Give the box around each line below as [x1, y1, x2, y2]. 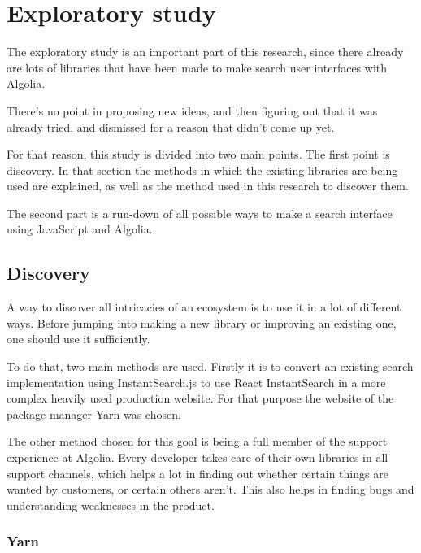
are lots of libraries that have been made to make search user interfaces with [7, 59, 388, 76]
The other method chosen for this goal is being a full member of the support [7, 433, 388, 450]
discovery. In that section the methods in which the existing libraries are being [7, 161, 398, 178]
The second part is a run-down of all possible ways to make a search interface [7, 204, 393, 221]
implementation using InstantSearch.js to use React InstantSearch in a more [7, 373, 386, 390]
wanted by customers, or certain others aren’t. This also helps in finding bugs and [7, 481, 414, 498]
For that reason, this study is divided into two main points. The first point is [7, 146, 390, 163]
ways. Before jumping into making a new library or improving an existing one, [7, 314, 397, 331]
